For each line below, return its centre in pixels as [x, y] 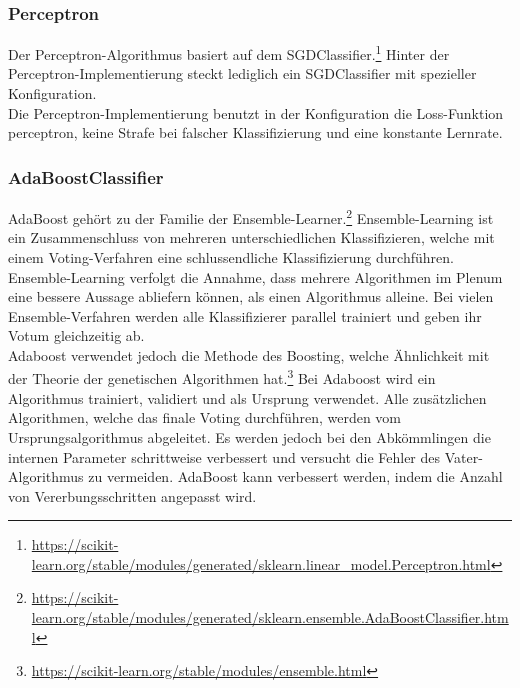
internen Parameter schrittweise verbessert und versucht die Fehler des [224, 456]
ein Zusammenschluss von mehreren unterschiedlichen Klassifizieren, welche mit [251, 237]
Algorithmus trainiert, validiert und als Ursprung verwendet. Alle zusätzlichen [247, 397]
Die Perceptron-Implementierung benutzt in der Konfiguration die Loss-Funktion [256, 112]
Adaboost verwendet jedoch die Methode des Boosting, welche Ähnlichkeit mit [249, 354]
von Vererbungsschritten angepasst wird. [132, 495]
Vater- [463, 456]
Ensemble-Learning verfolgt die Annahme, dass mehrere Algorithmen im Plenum [255, 276]
